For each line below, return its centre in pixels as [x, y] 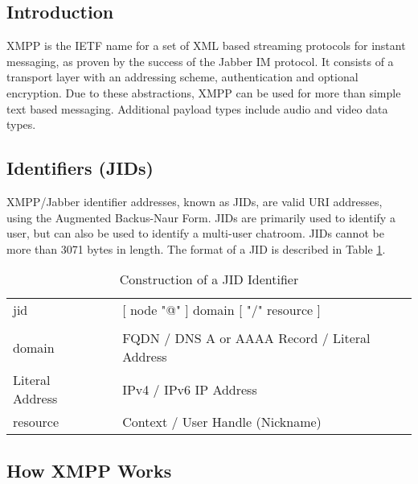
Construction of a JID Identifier [209, 279]
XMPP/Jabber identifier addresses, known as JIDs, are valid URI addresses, [195, 201]
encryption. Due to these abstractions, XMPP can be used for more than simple [204, 92]
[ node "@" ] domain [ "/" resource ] [221, 310]
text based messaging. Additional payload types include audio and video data [197, 108]
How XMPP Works [89, 470]
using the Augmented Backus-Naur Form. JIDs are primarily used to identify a [201, 217]
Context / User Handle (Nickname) [222, 422]
